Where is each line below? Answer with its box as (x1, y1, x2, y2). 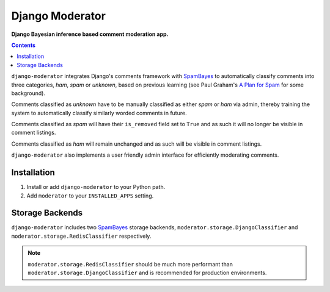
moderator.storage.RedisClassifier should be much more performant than (28, 260, 233, 268)
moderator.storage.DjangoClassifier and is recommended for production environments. (28, 269, 267, 276)
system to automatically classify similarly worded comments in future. (11, 109, 187, 116)
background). (11, 89, 46, 97)
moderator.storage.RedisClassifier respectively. (11, 232, 152, 240)
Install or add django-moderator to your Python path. (26, 183, 166, 191)
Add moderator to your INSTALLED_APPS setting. (26, 192, 154, 199)
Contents (11, 41, 36, 49)
